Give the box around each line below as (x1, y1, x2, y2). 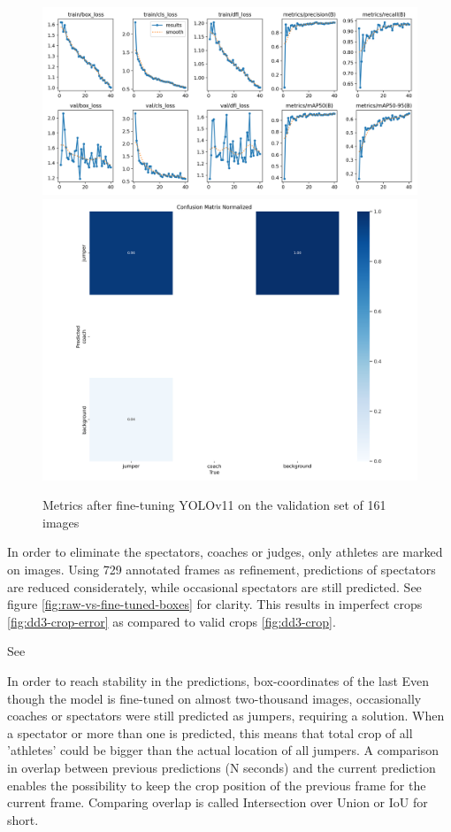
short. (7, 810, 39, 828)
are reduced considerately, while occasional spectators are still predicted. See (7, 577, 422, 596)
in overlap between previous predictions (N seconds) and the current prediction (7, 758, 436, 776)
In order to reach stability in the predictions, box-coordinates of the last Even (7, 671, 430, 689)
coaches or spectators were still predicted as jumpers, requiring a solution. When (7, 706, 445, 725)
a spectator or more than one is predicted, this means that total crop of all (7, 723, 413, 742)
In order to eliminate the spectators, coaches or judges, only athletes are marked (7, 543, 443, 561)
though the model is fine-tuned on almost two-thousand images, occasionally (7, 689, 422, 707)
